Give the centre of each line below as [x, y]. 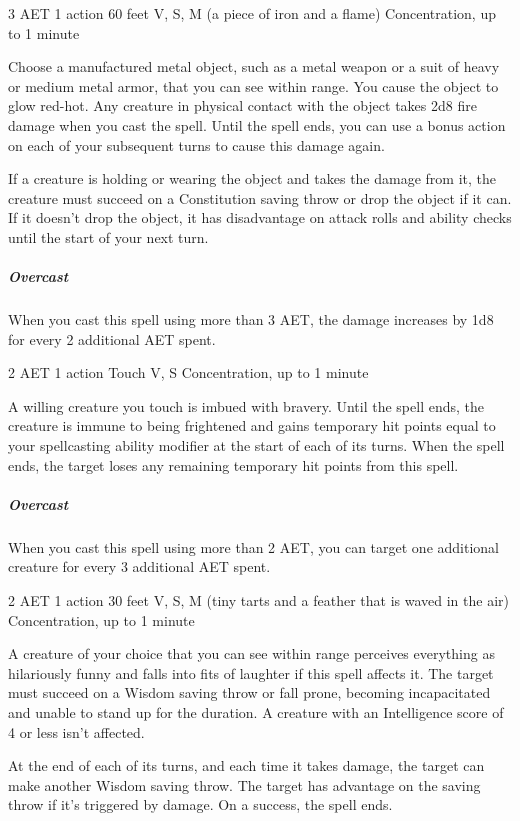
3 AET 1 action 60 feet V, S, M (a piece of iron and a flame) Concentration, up [252, 13]
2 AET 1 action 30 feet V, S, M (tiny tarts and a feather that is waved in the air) [258, 600]
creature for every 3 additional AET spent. [139, 566]
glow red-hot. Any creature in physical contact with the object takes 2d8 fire [242, 105]
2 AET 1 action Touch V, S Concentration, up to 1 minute [188, 372]
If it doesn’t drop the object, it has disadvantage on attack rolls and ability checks [260, 217]
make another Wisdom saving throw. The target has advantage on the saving [244, 784]
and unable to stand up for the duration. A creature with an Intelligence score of [256, 711]
